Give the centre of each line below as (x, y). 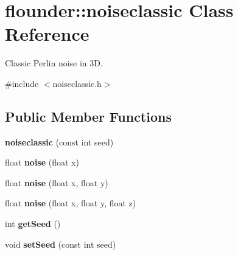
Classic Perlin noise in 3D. (54, 63)
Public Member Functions (88, 116)
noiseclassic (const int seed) (59, 141)
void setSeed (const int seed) (61, 244)
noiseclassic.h (77, 83)
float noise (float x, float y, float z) (71, 203)
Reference (47, 34)
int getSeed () (33, 224)
